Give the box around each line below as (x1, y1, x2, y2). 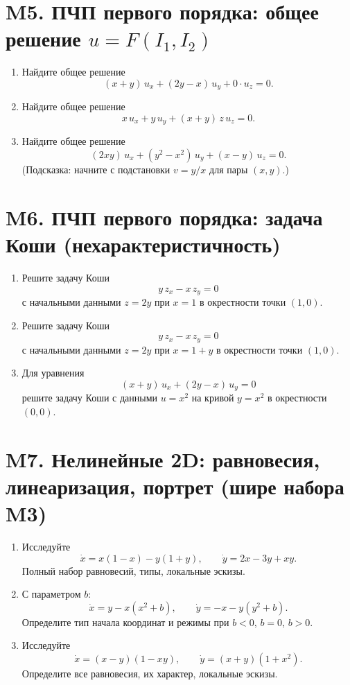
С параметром (21, 587, 81, 601)
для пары (209, 162, 248, 176)
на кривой (191, 390, 234, 405)
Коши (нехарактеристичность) (6, 229, 281, 258)
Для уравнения (21, 365, 85, 380)
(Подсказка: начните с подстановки (21, 162, 170, 176)
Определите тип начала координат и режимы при (21, 614, 229, 629)
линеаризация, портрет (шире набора (6, 471, 344, 500)
